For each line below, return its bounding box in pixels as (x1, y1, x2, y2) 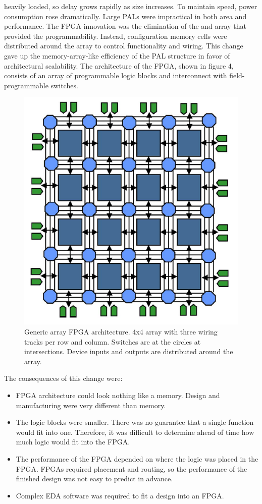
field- (229, 70, 245, 81)
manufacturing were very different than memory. (16, 400, 166, 410)
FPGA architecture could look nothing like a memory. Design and (16, 389, 220, 400)
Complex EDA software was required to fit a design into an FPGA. (16, 490, 224, 500)
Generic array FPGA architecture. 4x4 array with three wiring (24, 326, 218, 337)
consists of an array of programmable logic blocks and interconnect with (4, 70, 227, 81)
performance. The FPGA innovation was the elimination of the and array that (4, 21, 246, 31)
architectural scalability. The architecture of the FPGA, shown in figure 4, (4, 60, 234, 71)
